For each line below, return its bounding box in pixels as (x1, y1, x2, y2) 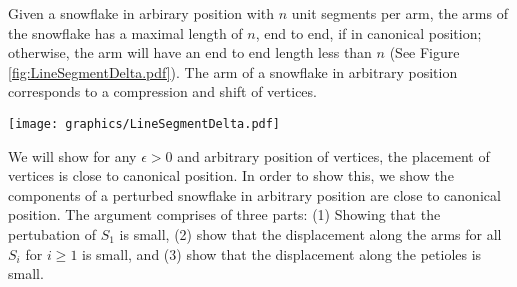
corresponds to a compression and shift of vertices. (8, 81, 317, 102)
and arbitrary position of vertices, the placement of (177, 145, 490, 166)
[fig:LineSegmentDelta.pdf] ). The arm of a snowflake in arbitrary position (8, 61, 458, 82)
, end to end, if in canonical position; (255, 22, 482, 43)
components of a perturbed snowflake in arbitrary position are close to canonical (8, 184, 501, 205)
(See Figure (389, 42, 460, 63)
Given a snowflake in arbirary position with (8, 3, 275, 23)
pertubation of (8, 224, 96, 244)
